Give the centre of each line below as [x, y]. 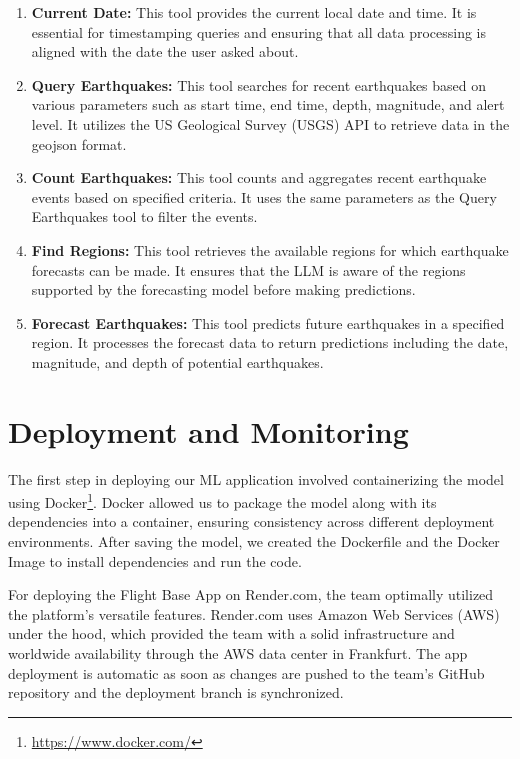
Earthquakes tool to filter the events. [144, 216]
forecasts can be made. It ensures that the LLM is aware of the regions [248, 269]
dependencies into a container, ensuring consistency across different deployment [251, 521]
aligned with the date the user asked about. [165, 51]
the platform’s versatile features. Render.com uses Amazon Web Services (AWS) [254, 613]
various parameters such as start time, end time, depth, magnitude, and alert [268, 104]
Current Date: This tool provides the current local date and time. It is [254, 12]
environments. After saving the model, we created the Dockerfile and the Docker [254, 541]
